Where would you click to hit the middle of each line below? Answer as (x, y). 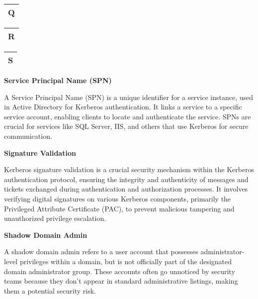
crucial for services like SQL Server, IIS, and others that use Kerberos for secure (126, 126)
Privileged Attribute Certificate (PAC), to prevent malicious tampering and (119, 208)
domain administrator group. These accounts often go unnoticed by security (120, 271)
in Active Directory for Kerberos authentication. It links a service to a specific (123, 107)
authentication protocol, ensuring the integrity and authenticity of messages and (126, 179)
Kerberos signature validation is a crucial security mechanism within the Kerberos (129, 169)
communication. (28, 136)
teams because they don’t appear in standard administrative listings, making (121, 281)
